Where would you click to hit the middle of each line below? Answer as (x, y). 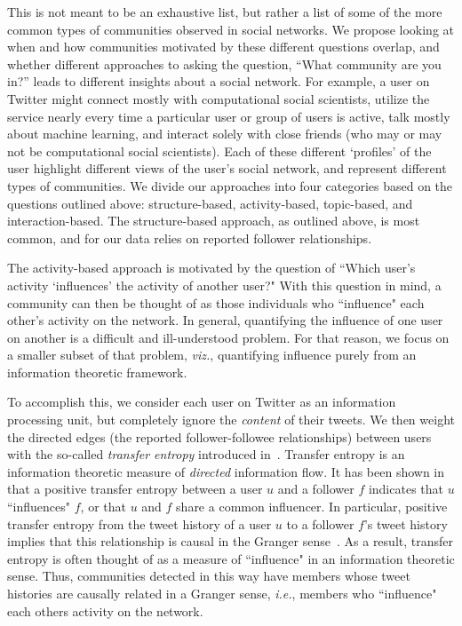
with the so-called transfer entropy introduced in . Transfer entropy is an (206, 454)
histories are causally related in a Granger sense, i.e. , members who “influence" (222, 593)
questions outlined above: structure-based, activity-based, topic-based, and (210, 203)
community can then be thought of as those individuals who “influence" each (216, 302)
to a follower (320, 523)
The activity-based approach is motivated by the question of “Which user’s (211, 268)
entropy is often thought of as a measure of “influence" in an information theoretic (231, 558)
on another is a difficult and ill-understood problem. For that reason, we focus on (228, 337)
